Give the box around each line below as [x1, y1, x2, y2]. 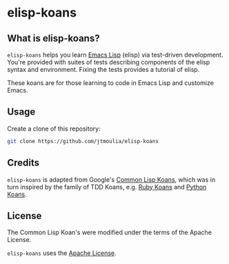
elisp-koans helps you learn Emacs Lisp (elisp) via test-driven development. [7, 50, 223, 59]
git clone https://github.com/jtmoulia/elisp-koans [7, 138, 159, 144]
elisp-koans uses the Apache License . [7, 249, 117, 257]
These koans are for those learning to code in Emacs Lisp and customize [7, 79, 214, 87]
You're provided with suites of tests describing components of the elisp [7, 58, 210, 66]
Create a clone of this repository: [7, 124, 101, 133]
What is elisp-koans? [7, 32, 100, 44]
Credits [7, 157, 40, 169]
